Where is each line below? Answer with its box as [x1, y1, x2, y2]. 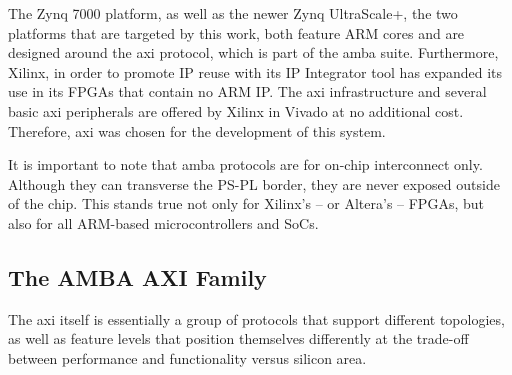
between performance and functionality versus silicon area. [8, 347, 367, 368]
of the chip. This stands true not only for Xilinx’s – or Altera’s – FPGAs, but [8, 193, 484, 214]
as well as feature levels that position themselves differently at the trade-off [8, 328, 469, 349]
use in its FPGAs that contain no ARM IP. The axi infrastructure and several [8, 81, 487, 102]
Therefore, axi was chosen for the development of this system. [8, 120, 386, 141]
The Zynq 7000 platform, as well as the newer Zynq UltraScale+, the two [8, 3, 458, 23]
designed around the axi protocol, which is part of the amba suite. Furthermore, [8, 42, 499, 63]
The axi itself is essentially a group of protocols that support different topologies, [8, 308, 505, 329]
